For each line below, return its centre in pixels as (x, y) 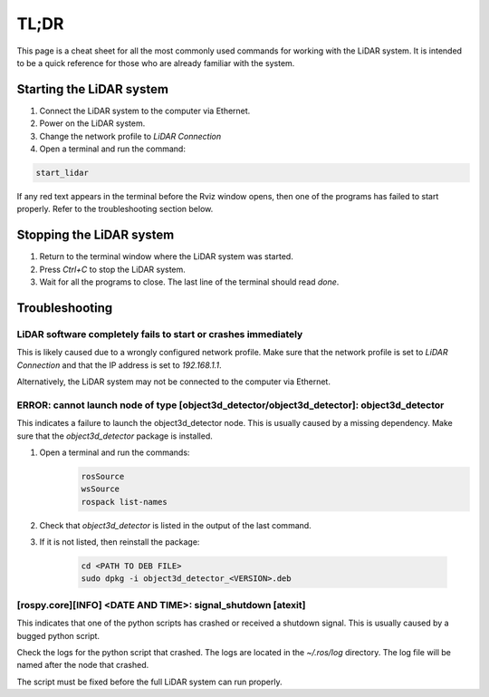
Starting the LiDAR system (93, 89)
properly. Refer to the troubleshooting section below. (115, 209)
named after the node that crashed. (83, 665)
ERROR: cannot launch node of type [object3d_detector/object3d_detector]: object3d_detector (230, 405)
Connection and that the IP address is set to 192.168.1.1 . (119, 365)
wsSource (101, 489)
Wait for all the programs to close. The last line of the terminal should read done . (189, 282)
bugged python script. (58, 635)
